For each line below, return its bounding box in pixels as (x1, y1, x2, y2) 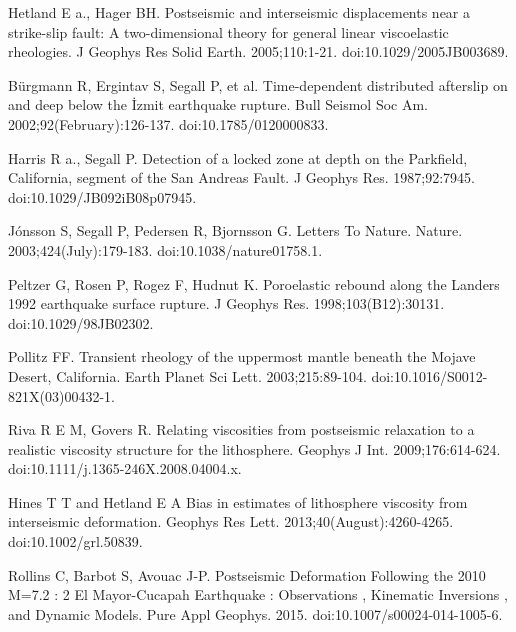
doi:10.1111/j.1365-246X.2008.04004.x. (8, 458, 242, 479)
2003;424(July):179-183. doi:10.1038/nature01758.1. (8, 239, 323, 260)
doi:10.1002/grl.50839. (8, 531, 143, 552)
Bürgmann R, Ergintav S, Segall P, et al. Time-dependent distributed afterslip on (8, 74, 508, 95)
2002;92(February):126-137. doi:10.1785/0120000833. (8, 113, 329, 134)
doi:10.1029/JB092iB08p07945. (8, 186, 197, 207)
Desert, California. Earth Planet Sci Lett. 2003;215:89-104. (8, 365, 367, 386)
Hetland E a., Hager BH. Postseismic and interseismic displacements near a (8, 2, 471, 22)
